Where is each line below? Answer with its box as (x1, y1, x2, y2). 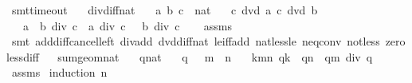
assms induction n (11, 64, 108, 81)
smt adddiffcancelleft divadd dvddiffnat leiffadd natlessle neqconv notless (11, 33, 380, 49)
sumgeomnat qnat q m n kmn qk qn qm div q (57, 48, 373, 65)
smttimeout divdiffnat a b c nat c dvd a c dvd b (11, 2, 318, 18)
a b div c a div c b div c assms (22, 17, 232, 34)
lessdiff (6, 48, 39, 65)
